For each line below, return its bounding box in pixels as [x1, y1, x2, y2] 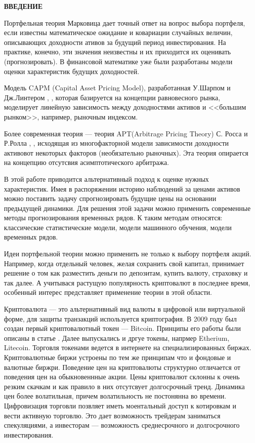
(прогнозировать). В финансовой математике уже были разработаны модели [4, 56, 233, 66]
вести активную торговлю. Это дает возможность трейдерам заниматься [4, 410, 220, 420]
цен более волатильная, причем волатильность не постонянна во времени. [4, 391, 226, 401]
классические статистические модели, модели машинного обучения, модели [4, 222, 232, 232]
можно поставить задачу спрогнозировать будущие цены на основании [4, 193, 216, 203]
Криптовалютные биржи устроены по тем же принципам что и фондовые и [4, 352, 231, 362]
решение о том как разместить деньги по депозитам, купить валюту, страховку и [4, 268, 248, 278]
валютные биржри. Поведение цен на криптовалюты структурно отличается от [4, 362, 241, 372]
